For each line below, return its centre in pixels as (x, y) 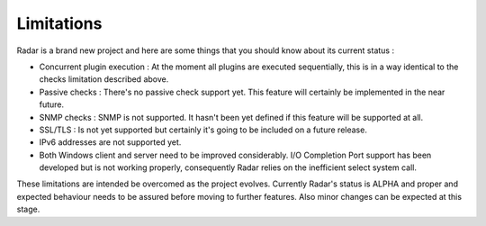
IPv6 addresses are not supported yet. (110, 142)
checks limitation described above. (104, 79)
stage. (28, 209)
